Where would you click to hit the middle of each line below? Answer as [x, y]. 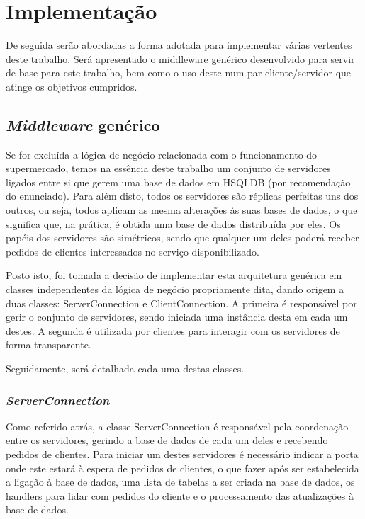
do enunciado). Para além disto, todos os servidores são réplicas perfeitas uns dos [182, 196]
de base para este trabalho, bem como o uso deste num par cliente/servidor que [179, 73]
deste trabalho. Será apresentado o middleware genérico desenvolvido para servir [180, 58]
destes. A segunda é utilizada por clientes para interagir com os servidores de [173, 330]
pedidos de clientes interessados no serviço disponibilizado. [133, 251]
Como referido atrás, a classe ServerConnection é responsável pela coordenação [177, 426]
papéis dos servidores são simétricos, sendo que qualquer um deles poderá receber [182, 238]
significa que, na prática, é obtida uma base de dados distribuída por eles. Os [173, 223]
